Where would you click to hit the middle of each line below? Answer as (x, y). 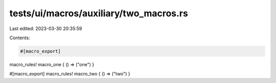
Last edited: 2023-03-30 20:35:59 (46, 29)
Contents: (20, 38)
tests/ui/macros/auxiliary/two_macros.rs (99, 13)
